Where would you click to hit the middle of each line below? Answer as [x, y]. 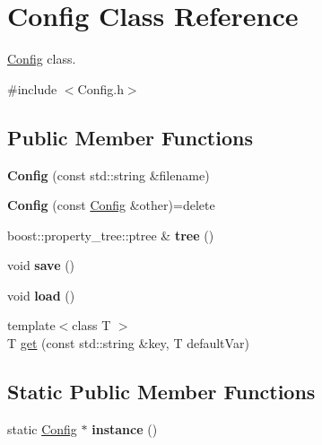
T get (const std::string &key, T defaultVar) [128, 343]
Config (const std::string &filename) [109, 175]
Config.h [100, 88]
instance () [125, 428]
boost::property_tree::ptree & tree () [111, 235]
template [31, 325]
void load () [41, 295]
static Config [42, 428]
